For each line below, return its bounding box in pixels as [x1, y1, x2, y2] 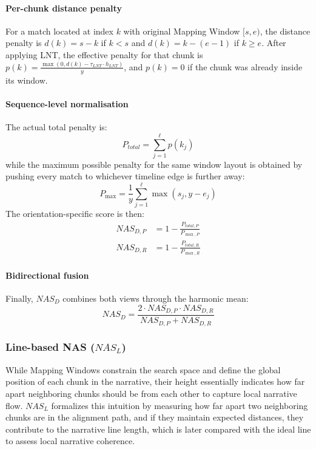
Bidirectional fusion [5, 268, 89, 281]
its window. [5, 73, 48, 86]
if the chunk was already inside [187, 60, 303, 73]
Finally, [5, 291, 33, 304]
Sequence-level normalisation [5, 97, 129, 110]
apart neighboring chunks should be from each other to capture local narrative [5, 387, 297, 399]
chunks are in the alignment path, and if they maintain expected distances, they [5, 411, 304, 424]
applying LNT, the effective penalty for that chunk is [5, 48, 203, 61]
